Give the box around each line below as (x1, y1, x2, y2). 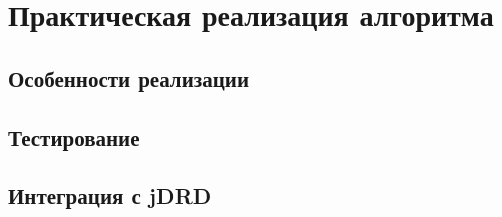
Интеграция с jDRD (8, 180, 212, 211)
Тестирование (8, 121, 140, 152)
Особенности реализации (8, 62, 249, 93)
